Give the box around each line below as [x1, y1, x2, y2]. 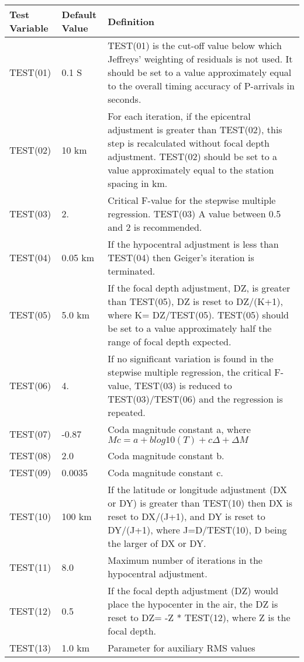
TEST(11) [9, 560, 51, 574]
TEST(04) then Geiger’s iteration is [108, 251, 254, 264]
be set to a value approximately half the [108, 321, 272, 335]
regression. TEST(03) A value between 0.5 [108, 207, 281, 220]
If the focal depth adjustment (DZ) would [108, 584, 279, 597]
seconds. [108, 92, 141, 106]
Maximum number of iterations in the [108, 553, 262, 567]
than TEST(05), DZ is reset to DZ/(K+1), [108, 294, 283, 308]
